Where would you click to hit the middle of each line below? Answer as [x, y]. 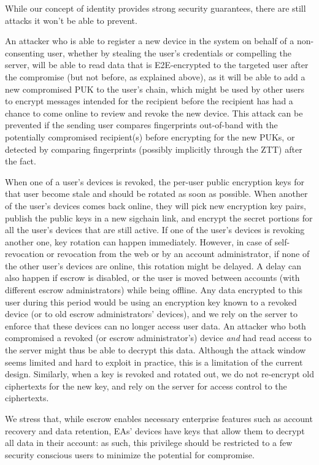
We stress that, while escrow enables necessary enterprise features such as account [159, 418]
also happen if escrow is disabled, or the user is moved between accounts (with [152, 278]
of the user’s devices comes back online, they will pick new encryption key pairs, [156, 205]
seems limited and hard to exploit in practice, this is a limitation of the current [154, 362]
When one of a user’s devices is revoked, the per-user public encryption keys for [155, 181]
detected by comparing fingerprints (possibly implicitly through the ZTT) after [154, 149]
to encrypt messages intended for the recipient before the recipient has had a [149, 101]
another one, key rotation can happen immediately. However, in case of [138, 241]
